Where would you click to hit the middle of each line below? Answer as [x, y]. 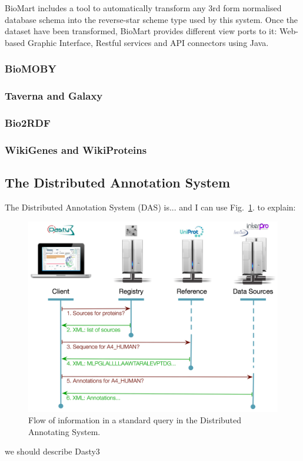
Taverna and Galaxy [54, 96]
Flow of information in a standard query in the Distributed [135, 420]
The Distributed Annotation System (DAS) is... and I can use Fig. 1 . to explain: [150, 207]
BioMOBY [31, 69]
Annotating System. [64, 431]
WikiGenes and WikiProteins [76, 149]
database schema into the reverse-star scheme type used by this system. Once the [151, 19]
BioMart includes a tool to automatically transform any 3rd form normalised [143, 8]
